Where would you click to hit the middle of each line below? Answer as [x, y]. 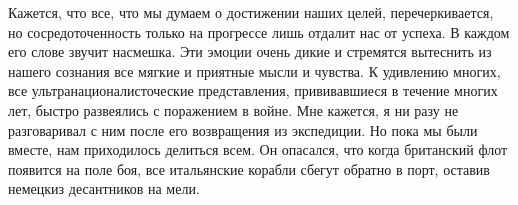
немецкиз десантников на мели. [104, 188]
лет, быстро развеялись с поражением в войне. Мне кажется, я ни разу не [233, 109]
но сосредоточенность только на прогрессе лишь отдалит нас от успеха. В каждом [259, 31]
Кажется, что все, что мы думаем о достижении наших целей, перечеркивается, [251, 12]
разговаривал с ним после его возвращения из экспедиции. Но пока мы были [243, 129]
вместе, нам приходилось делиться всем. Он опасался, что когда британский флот [258, 149]
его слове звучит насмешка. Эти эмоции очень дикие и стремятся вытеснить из [250, 51]
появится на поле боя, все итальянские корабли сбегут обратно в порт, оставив [249, 168]
